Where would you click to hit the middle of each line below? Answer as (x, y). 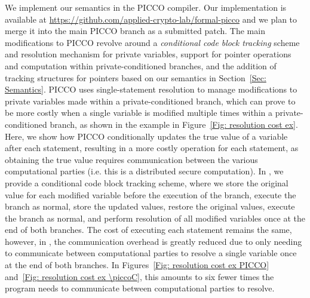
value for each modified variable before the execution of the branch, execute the (151, 194)
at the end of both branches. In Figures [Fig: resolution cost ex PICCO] (137, 265)
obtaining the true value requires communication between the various (131, 159)
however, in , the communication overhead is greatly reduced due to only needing (154, 241)
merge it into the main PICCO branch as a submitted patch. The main (135, 31)
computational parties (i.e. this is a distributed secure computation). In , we (144, 171)
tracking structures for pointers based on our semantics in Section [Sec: (136, 77)
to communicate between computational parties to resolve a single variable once (151, 253)
